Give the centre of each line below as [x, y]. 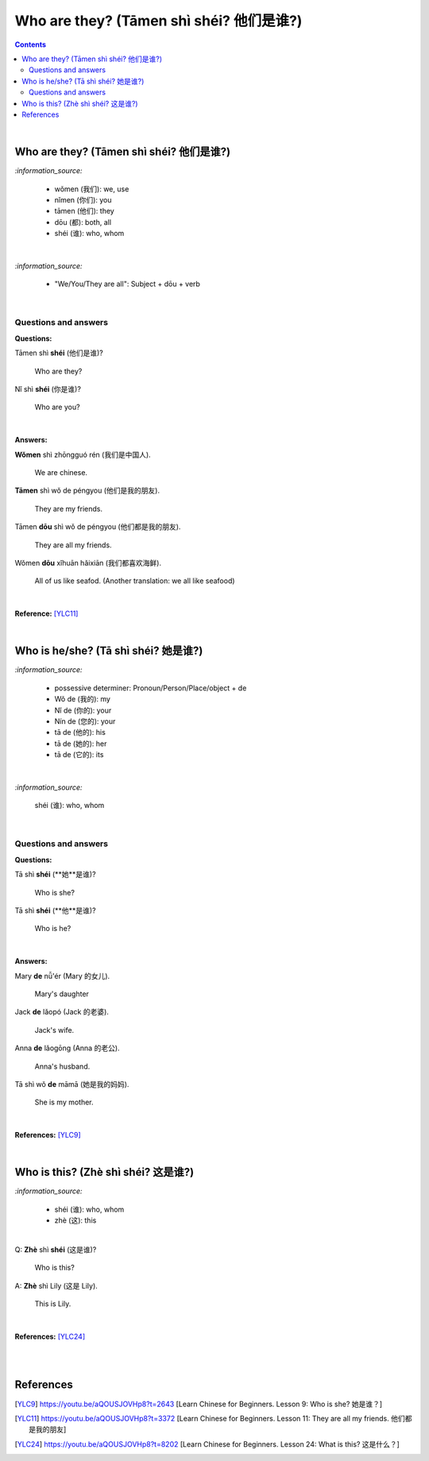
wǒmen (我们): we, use [92, 189]
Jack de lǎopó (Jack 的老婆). [62, 1012]
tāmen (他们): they [84, 211]
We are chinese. [61, 472]
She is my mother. [64, 1102]
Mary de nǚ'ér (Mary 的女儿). [62, 976]
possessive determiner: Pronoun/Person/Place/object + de [151, 688]
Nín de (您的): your [85, 721]
